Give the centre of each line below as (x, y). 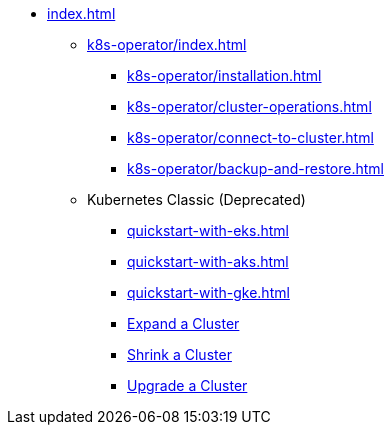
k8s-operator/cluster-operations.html (249, 106)
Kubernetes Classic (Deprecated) (196, 199)
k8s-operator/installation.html (224, 75)
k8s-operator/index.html (167, 44)
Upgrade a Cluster (187, 385)
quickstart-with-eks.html (208, 230)
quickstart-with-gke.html (208, 292)
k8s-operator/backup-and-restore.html (255, 168)
